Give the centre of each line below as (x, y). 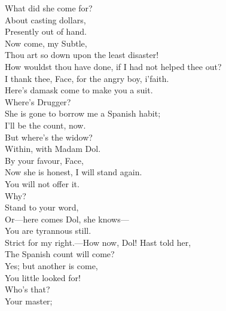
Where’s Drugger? (38, 101)
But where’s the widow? (49, 137)
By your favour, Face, (44, 160)
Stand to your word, (42, 207)
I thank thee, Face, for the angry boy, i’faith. (87, 78)
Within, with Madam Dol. (53, 149)
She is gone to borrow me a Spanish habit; (83, 113)
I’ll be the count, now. (45, 125)
